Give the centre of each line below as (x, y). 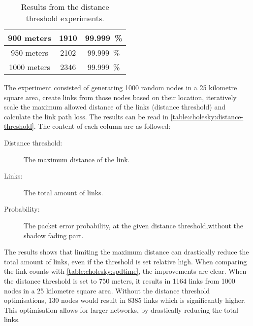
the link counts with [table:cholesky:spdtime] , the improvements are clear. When (125, 271)
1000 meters (30, 67)
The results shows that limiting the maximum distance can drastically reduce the (126, 252)
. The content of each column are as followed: (102, 126)
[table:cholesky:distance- (207, 116)
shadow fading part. (54, 235)
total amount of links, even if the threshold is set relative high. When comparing (126, 261)
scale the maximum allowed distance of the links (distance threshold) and (115, 107)
